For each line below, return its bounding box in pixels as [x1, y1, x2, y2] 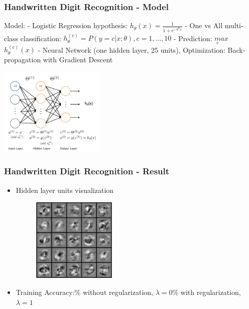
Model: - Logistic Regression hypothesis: [4, 20, 128, 31]
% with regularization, [172, 287, 241, 297]
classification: [20, 33, 61, 43]
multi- [224, 20, 243, 31]
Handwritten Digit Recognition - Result [4, 165, 170, 177]
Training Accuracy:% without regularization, [16, 287, 153, 297]
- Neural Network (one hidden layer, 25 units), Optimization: [38, 44, 225, 55]
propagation [4, 54, 41, 65]
